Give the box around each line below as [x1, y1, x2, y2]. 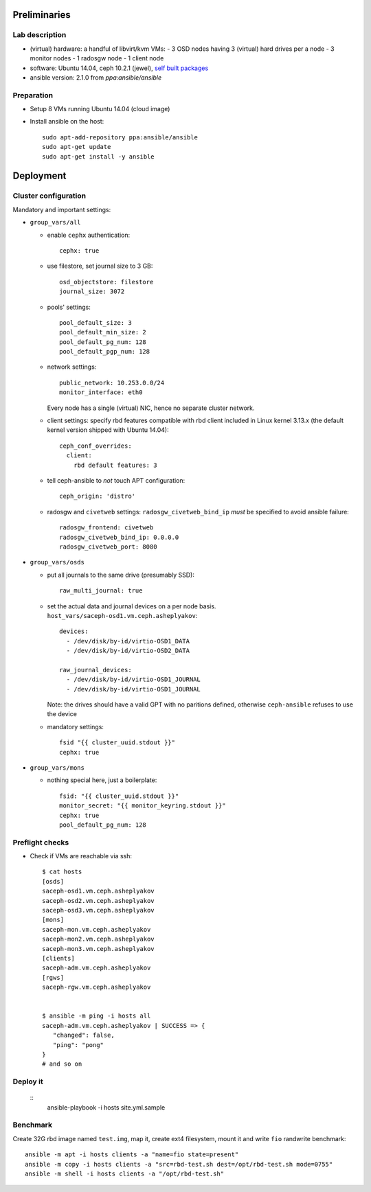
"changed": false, [52, 1031, 115, 1040]
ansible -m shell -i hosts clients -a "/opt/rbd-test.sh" [25, 1169, 225, 1178]
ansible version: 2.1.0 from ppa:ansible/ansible [30, 73, 161, 82]
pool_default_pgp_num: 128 [59, 347, 150, 356]
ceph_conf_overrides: [59, 442, 132, 450]
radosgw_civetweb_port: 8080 [59, 542, 157, 551]
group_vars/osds [30, 558, 85, 566]
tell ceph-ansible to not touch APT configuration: [47, 477, 185, 484]
